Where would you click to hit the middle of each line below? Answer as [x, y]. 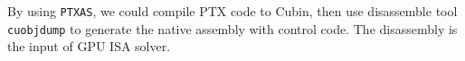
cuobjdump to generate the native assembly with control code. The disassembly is [232, 28]
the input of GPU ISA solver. [89, 46]
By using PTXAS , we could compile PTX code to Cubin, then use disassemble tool [232, 11]
